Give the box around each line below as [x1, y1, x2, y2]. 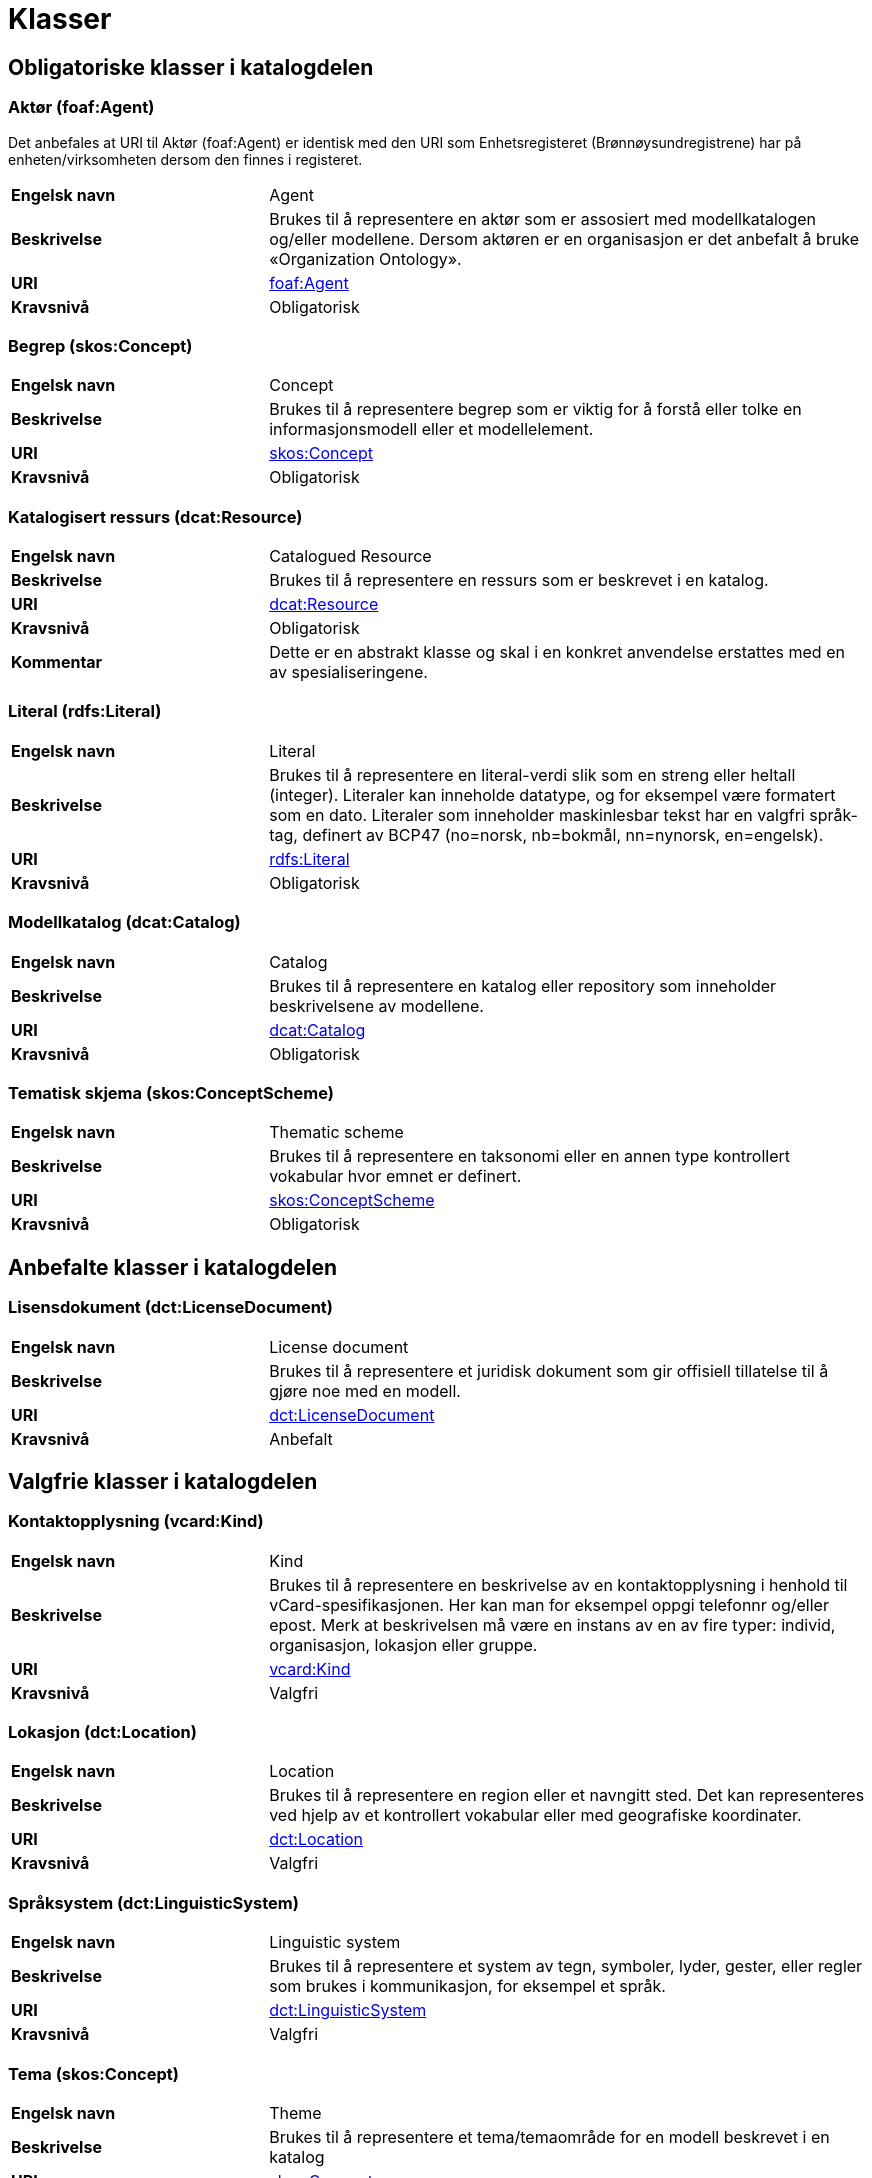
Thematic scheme [269, 1122, 404, 1143]
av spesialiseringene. [269, 662, 428, 683]
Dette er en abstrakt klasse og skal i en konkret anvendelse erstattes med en [269, 642, 845, 663]
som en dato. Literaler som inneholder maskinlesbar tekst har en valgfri [269, 804, 805, 825]
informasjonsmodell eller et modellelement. [269, 419, 594, 440]
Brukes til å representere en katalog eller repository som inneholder [269, 975, 777, 996]
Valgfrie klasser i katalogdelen [8, 1468, 318, 1494]
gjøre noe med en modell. [269, 1380, 461, 1401]
